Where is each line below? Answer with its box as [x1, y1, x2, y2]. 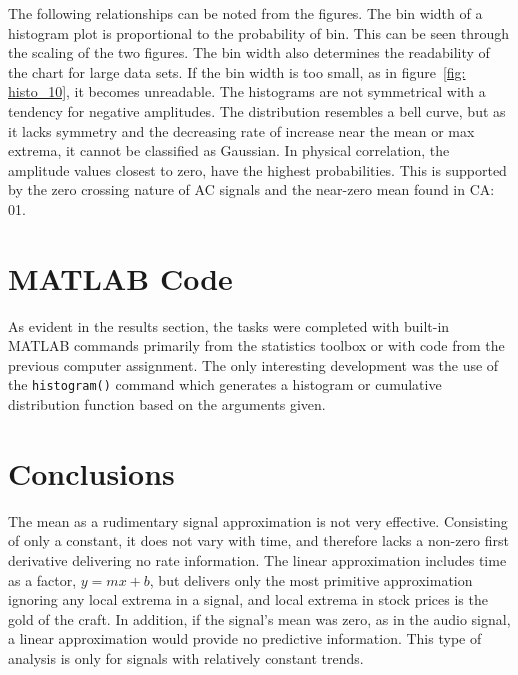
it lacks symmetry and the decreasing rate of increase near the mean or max [8, 120, 475, 141]
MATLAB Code [8, 257, 233, 298]
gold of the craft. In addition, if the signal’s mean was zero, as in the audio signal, [8, 608, 511, 629]
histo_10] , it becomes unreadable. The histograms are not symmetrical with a [8, 81, 486, 102]
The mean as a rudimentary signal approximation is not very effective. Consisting [8, 510, 508, 531]
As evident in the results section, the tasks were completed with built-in [8, 315, 450, 336]
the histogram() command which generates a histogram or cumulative [8, 374, 442, 395]
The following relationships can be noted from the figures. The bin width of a [8, 3, 483, 23]
